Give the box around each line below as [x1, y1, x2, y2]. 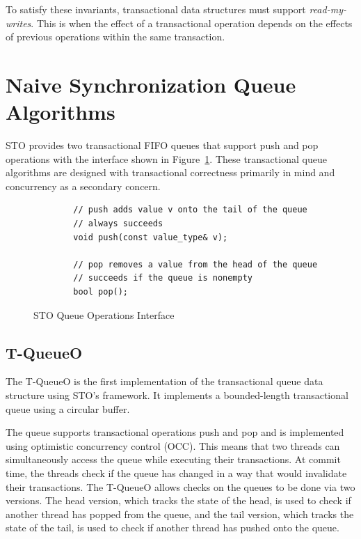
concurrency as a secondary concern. [6, 178, 161, 193]
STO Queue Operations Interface [33, 307, 175, 322]
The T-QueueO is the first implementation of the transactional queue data [6, 374, 323, 389]
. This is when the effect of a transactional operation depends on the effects [31, 15, 353, 30]
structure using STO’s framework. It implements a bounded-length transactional [6, 388, 348, 403]
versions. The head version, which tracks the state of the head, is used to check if [6, 493, 351, 508]
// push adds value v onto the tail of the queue [73, 205, 307, 215]
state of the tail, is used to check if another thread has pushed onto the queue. [6, 520, 339, 535]
